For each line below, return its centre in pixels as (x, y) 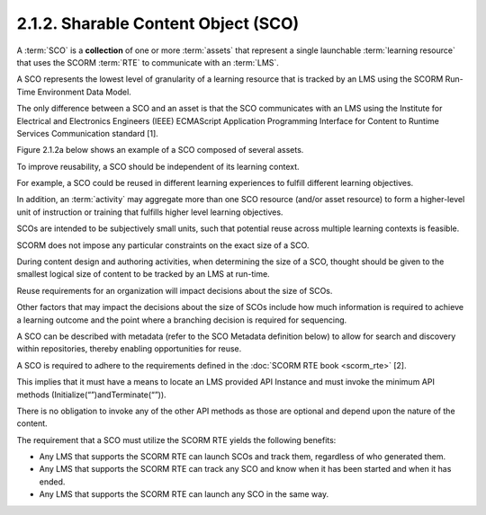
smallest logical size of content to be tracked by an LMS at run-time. (143, 274)
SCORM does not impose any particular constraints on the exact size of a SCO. (163, 245)
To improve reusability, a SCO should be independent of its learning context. (158, 166)
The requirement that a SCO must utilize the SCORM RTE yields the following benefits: (176, 440)
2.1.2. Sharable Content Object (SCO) (158, 23)
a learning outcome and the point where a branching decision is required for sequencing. (182, 320)
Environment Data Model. (85, 92)
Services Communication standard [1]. (88, 133)
